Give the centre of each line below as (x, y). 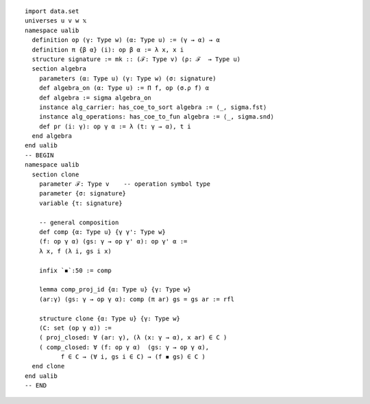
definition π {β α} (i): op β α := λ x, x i (108, 49)
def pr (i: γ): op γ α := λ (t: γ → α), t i (115, 126)
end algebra (52, 136)
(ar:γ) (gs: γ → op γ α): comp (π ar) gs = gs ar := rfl (136, 299)
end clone (48, 366)
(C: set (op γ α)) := (75, 328)
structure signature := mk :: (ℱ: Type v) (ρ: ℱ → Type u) (136, 59)
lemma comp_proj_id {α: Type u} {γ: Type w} (115, 289)
